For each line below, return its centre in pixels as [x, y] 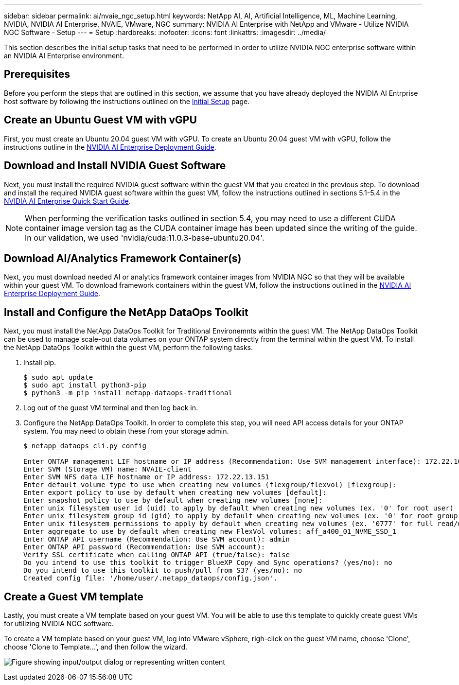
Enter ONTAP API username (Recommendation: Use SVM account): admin [157, 539]
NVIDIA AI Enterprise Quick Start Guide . [67, 201]
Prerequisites [37, 74]
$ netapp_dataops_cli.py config [85, 446]
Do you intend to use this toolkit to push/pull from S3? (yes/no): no [163, 571]
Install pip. [40, 363]
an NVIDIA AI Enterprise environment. [64, 56]
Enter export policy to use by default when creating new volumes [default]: [175, 493]
